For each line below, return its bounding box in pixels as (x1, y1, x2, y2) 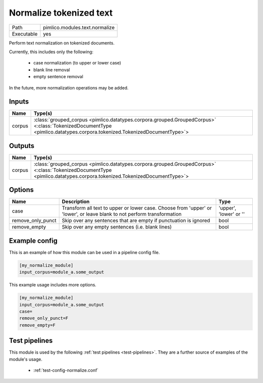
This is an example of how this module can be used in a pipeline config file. (9, 249, 160, 255)
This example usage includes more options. (9, 282, 97, 288)
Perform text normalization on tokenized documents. (9, 40, 114, 46)
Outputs (9, 142, 35, 150)
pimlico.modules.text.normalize (43, 24, 115, 31)
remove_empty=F (19, 322, 56, 328)
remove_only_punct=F (19, 316, 68, 321)
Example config (9, 236, 58, 245)
